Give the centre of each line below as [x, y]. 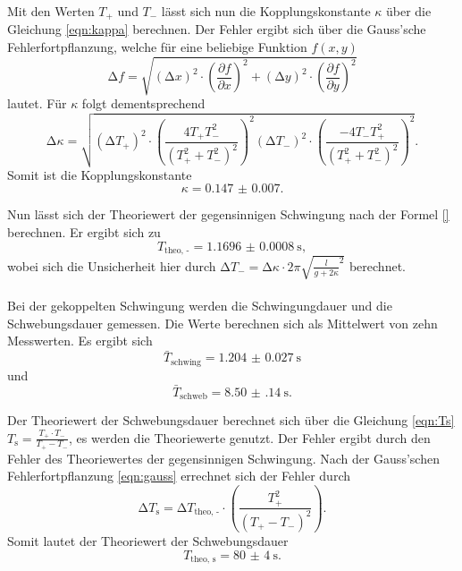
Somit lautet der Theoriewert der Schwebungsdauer [148, 540]
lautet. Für [37, 103]
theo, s [203, 559]
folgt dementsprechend [143, 103]
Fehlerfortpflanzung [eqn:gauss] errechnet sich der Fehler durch [179, 476]
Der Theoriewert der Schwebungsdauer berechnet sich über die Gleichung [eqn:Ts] [231, 419]
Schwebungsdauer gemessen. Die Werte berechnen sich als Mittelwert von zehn [223, 323]
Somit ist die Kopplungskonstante [100, 174]
